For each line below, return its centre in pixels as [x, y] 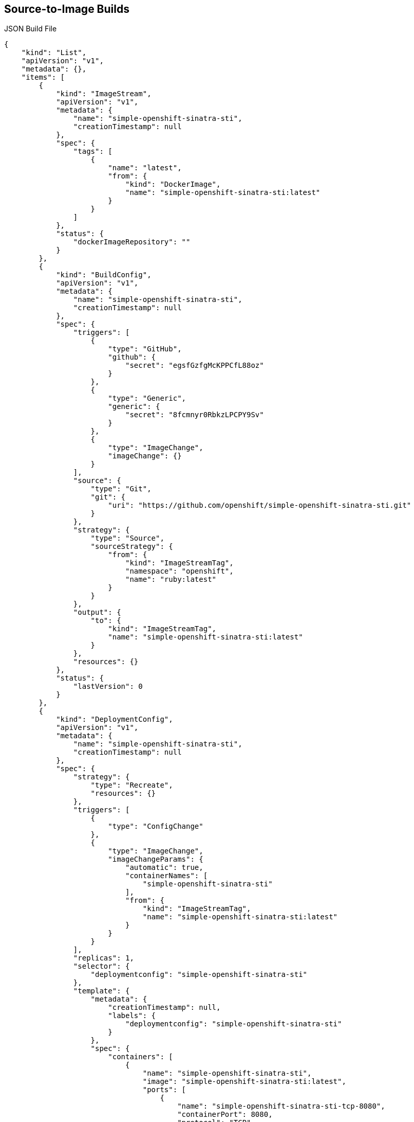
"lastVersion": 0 [108, 687]
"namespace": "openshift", [180, 571]
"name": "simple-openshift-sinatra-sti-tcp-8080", [281, 1106]
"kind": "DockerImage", [173, 184]
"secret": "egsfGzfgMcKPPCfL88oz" [195, 366]
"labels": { [132, 1016]
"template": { [101, 991]
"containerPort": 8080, [225, 1115]
